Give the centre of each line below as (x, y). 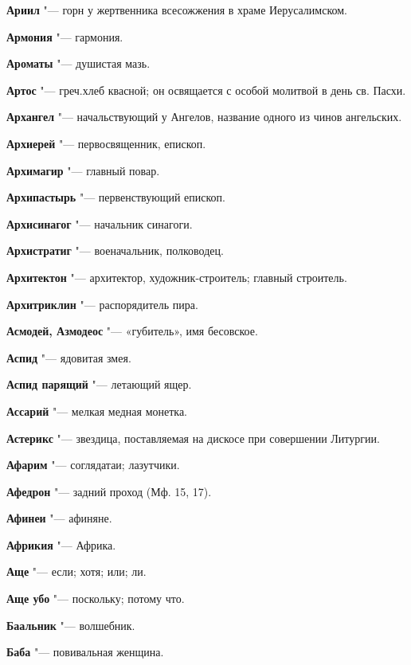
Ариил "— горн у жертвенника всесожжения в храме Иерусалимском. (177, 10)
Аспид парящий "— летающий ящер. (99, 384)
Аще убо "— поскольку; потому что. (96, 598)
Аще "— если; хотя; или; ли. (76, 571)
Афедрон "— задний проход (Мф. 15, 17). (109, 491)
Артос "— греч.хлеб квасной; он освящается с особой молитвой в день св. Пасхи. (206, 90)
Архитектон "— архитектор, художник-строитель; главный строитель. (177, 277)
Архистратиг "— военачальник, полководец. (115, 250)
